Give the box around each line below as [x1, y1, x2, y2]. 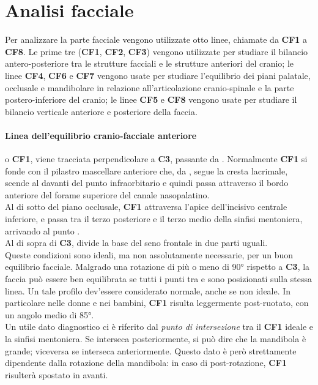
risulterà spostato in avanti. [5, 368, 108, 381]
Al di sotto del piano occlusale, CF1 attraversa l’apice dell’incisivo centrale [5, 200, 287, 213]
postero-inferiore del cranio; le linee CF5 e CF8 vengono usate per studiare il [5, 93, 297, 106]
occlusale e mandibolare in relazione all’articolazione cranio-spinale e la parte [5, 81, 294, 94]
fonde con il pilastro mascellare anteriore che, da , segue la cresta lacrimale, [5, 164, 288, 177]
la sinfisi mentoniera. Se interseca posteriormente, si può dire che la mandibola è [5, 332, 306, 345]
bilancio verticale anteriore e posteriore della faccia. [5, 105, 198, 118]
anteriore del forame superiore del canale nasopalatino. [5, 188, 210, 201]
